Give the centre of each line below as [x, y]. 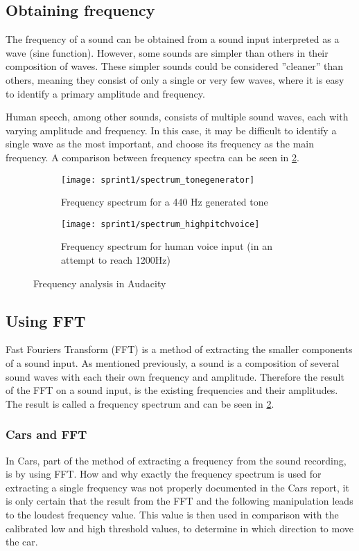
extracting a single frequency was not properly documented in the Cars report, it [177, 487]
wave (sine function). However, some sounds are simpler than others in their [167, 52]
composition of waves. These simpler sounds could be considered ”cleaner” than [175, 66]
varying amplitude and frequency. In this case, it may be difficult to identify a [171, 130]
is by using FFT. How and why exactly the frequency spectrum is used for [164, 474]
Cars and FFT [46, 434]
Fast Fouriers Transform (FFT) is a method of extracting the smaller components [179, 349]
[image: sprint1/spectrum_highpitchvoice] [160, 224]
